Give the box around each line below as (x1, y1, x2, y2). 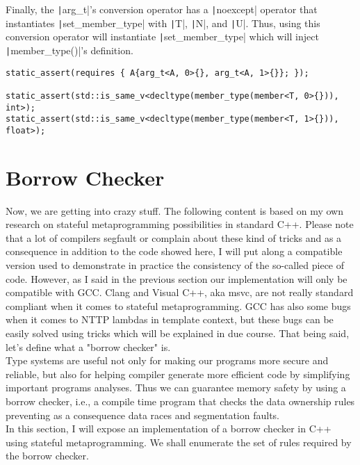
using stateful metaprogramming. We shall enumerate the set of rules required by (6, 434, 352, 449)
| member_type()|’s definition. (6, 42, 133, 57)
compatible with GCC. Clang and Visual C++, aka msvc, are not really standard (6, 285, 354, 300)
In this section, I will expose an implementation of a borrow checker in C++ (6, 421, 332, 436)
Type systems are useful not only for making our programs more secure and (6, 353, 329, 368)
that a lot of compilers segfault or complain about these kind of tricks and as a (6, 230, 342, 245)
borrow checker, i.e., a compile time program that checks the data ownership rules (6, 394, 355, 408)
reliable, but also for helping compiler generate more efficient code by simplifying (6, 366, 350, 381)
